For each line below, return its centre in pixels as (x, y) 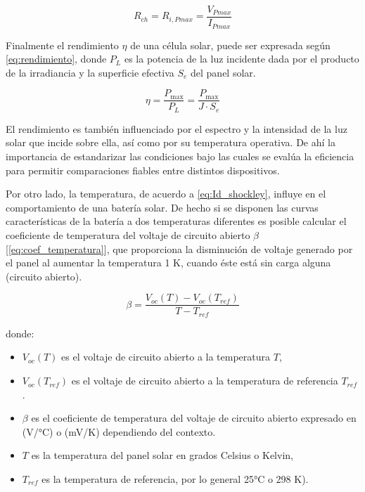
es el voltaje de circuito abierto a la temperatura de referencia (205, 381)
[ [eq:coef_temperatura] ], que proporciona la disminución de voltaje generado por (179, 248)
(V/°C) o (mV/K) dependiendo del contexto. (119, 431)
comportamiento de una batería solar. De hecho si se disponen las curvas (162, 207)
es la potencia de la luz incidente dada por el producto (242, 59)
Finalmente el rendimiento (62, 45)
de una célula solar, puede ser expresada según (230, 45)
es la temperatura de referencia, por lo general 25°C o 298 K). (175, 479)
